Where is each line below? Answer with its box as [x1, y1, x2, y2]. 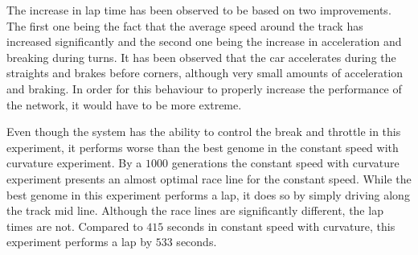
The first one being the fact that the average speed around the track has [6, 17, 363, 34]
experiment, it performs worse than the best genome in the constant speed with [6, 138, 399, 155]
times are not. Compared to [6, 217, 143, 234]
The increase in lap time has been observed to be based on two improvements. [6, 2, 391, 18]
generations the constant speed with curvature [171, 154, 400, 171]
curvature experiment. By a [6, 154, 142, 171]
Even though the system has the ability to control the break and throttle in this [6, 123, 401, 140]
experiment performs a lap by [6, 233, 153, 250]
